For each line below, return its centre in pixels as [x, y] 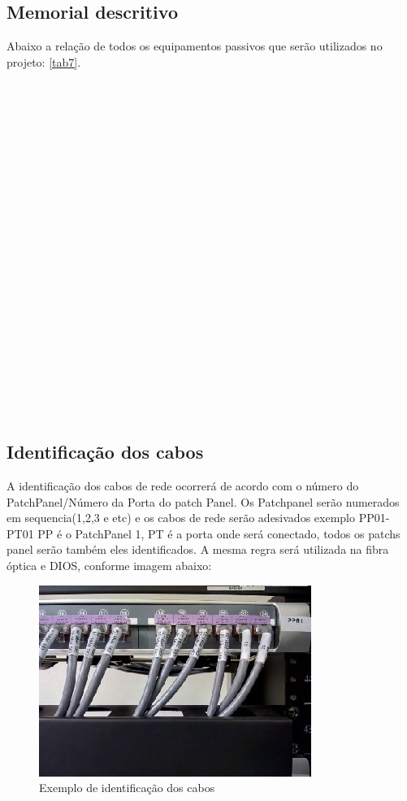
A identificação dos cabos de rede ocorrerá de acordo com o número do [183, 486]
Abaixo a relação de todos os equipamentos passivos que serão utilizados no [195, 46]
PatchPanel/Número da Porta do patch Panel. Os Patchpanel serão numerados [203, 501]
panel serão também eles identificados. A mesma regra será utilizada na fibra [198, 549]
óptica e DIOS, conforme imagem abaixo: [109, 566]
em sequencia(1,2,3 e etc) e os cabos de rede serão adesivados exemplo [181, 518]
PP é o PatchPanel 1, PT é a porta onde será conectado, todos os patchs [219, 533]
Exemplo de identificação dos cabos [127, 788]
